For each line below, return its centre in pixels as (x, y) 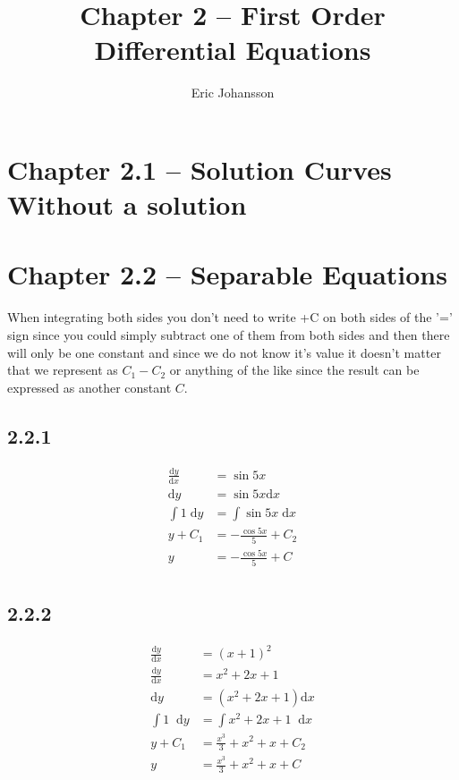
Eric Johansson (233, 93)
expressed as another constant (89, 387)
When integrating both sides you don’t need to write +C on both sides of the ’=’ (230, 317)
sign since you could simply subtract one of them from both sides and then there (229, 335)
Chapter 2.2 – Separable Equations (227, 274)
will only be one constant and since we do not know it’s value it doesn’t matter (224, 352)
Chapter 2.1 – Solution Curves (200, 169)
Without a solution (127, 204)
